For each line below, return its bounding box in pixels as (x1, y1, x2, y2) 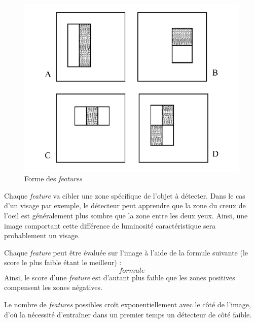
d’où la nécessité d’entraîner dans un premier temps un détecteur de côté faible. (4, 309, 252, 319)
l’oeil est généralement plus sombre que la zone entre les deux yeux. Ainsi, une (4, 210, 248, 220)
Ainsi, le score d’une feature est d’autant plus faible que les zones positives (4, 272, 235, 282)
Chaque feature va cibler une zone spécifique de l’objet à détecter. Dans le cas (4, 190, 245, 201)
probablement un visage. (4, 230, 80, 241)
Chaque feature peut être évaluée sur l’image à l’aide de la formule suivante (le (4, 247, 248, 257)
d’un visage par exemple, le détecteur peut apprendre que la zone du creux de (4, 200, 246, 211)
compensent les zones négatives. (4, 282, 102, 293)
